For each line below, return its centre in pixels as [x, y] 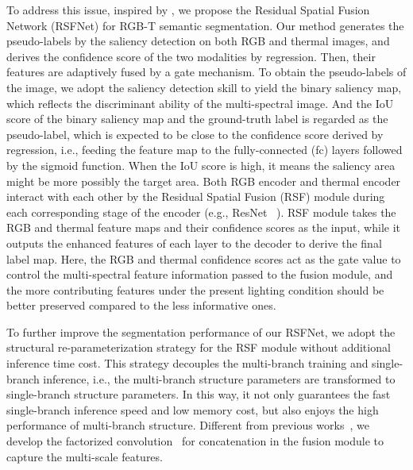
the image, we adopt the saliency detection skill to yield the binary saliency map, [204, 87]
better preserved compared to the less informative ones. [141, 305]
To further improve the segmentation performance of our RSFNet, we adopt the [201, 331]
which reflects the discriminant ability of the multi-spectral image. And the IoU [200, 103]
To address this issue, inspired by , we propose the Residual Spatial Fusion [188, 10]
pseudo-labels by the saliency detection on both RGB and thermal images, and [198, 41]
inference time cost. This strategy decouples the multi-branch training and [187, 363]
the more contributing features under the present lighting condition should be [195, 289]
